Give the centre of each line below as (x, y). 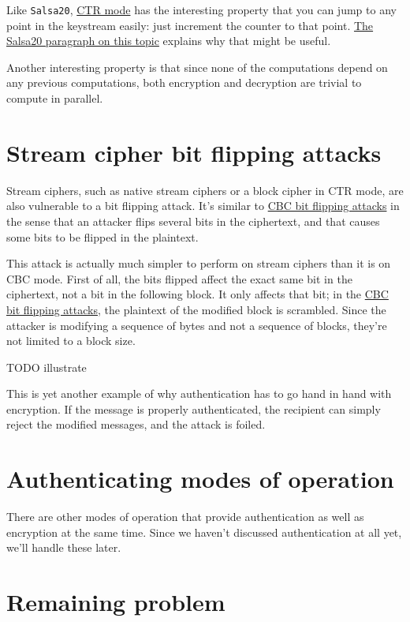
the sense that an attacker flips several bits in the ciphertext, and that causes (193, 221)
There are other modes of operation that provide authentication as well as (185, 517)
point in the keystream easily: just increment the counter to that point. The (190, 25)
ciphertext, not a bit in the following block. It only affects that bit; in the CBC (198, 294)
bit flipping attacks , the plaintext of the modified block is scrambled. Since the (196, 309)
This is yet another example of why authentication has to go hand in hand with (199, 393)
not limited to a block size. (71, 341)
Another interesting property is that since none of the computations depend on (197, 67)
